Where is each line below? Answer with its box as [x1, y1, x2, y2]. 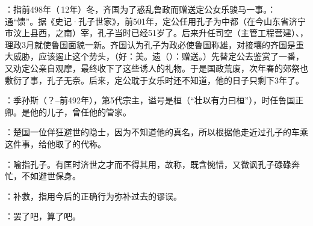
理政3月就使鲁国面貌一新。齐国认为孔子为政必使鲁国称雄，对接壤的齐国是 [5, 38, 296, 50]
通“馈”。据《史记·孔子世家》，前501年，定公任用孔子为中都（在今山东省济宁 [5, 14, 306, 27]
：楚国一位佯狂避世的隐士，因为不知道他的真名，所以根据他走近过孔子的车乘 [5, 126, 308, 138]
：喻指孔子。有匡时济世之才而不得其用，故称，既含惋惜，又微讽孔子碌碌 [5, 157, 291, 170]
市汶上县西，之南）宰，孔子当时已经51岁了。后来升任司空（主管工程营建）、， [5, 26, 308, 39]
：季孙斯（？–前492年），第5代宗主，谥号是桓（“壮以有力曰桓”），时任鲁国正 [5, 94, 304, 106]
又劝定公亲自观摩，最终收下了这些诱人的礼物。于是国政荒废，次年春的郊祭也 [5, 61, 308, 74]
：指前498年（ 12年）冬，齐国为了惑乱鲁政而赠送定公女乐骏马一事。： [5, 3, 276, 15]
